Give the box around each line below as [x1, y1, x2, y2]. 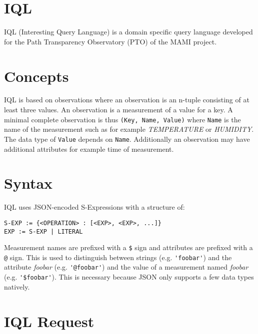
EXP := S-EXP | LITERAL [4, 228, 83, 235]
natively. [4, 281, 30, 292]
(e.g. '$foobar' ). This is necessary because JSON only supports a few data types [4, 272, 254, 282]
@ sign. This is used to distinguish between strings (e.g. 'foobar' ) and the [4, 252, 232, 262]
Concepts [4, 65, 69, 86]
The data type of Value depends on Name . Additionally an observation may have [4, 133, 250, 144]
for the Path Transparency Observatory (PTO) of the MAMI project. [4, 36, 217, 46]
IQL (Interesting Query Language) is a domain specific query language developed [4, 26, 253, 37]
